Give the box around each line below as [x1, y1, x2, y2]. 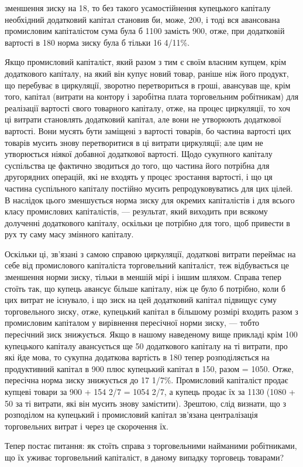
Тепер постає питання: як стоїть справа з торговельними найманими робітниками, [5, 439, 297, 452]
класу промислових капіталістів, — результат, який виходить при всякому [5, 205, 268, 217]
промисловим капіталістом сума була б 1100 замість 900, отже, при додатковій [5, 25, 285, 37]
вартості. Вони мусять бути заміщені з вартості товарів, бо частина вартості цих [5, 124, 291, 137]
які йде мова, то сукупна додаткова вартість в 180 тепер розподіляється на [5, 351, 270, 363]
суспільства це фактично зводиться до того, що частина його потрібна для [5, 159, 270, 171]
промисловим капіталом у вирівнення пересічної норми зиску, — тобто [5, 316, 260, 329]
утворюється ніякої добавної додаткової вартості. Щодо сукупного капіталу [5, 148, 273, 160]
